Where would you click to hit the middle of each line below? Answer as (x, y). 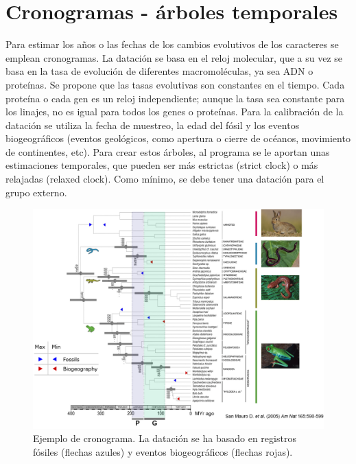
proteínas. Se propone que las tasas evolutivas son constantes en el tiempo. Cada (175, 84)
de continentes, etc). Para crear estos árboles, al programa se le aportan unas (168, 151)
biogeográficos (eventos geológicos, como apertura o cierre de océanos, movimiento (178, 138)
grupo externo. (36, 192)
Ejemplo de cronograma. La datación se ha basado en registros (165, 438)
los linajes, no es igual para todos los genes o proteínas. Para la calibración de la (175, 112)
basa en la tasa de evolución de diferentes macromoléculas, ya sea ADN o (159, 71)
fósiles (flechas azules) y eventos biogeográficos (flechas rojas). (163, 451)
